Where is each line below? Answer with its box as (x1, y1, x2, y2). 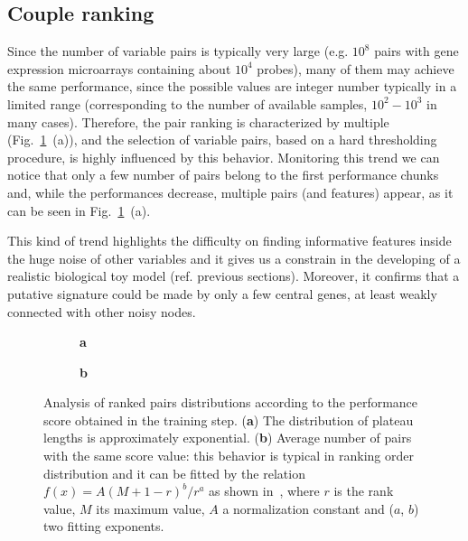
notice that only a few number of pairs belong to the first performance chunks (7, 165, 439, 184)
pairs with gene (374, 42, 459, 61)
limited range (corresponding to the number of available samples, (7, 94, 368, 113)
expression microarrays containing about (7, 59, 231, 78)
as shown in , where (209, 481, 320, 500)
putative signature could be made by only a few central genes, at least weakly (7, 284, 437, 303)
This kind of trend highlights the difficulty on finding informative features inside (7, 231, 452, 250)
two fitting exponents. (43, 517, 164, 536)
